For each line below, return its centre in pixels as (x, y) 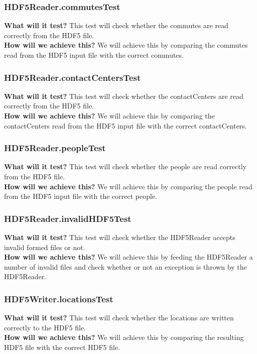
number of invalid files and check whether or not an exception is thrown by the (125, 266)
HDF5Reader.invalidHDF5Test (68, 218)
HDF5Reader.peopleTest (55, 148)
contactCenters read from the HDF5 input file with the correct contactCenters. (125, 125)
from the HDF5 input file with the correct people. (81, 196)
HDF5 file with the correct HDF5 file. (62, 347)
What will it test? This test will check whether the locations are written (119, 318)
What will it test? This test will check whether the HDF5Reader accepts (120, 237)
